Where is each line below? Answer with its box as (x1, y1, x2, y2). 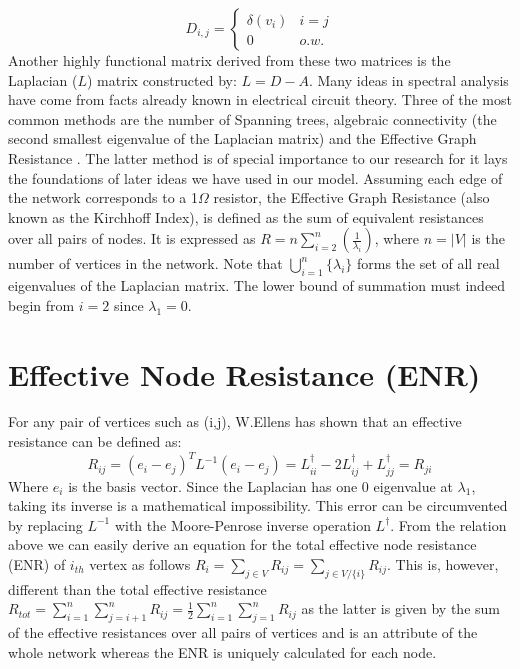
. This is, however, (387, 553, 499, 574)
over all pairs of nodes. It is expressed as (8, 228, 256, 249)
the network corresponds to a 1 (8, 187, 199, 208)
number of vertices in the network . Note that (8, 253, 283, 274)
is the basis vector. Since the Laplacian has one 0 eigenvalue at (68, 475, 453, 496)
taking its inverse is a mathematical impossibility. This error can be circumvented (8, 495, 508, 516)
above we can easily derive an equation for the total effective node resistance (8, 534, 477, 555)
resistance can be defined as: (8, 431, 182, 452)
